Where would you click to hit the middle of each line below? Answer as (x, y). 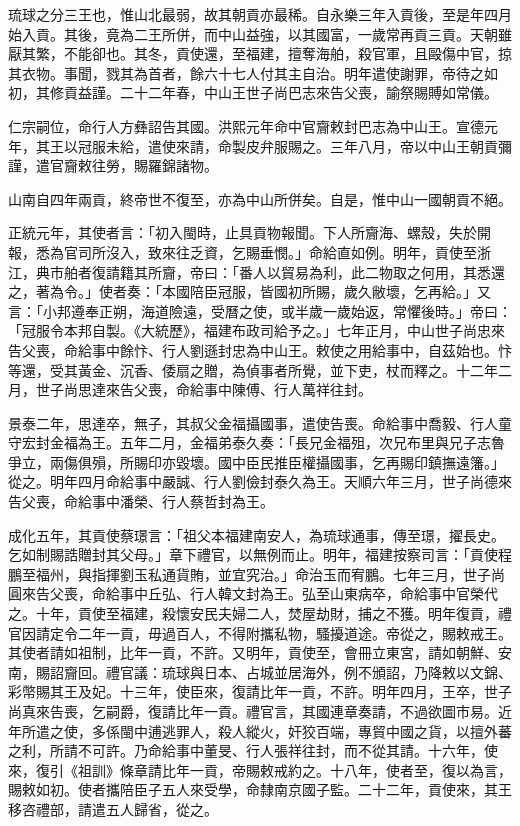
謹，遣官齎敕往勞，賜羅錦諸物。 (113, 165)
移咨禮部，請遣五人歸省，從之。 (113, 808)
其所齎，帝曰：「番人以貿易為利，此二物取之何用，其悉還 (319, 271)
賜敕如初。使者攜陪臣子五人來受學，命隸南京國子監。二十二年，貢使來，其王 (260, 789)
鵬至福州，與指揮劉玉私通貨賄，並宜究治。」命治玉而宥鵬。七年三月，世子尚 (256, 573)
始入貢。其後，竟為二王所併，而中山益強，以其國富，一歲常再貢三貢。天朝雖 (260, 33)
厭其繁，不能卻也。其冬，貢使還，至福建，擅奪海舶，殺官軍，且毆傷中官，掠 (260, 53)
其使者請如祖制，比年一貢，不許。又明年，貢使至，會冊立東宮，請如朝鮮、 (253, 652)
